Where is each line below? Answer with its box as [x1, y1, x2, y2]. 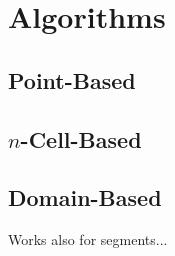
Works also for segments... [8, 229, 168, 250]
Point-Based [8, 64, 136, 95]
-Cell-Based [20, 123, 142, 154]
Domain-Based [8, 182, 162, 213]
